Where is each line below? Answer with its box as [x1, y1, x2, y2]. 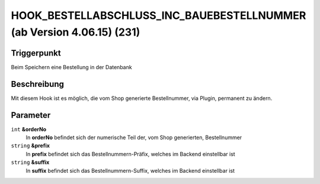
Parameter [11, 110, 51, 120]
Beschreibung [11, 79, 65, 89]
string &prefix [11, 142, 50, 149]
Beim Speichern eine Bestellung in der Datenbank [11, 63, 133, 70]
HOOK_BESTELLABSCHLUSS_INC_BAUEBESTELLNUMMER [11, 9, 306, 22]
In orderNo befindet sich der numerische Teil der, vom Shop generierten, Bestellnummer [25, 134, 242, 141]
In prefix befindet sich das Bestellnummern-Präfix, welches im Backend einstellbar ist [25, 150, 235, 157]
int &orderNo [11, 125, 47, 133]
